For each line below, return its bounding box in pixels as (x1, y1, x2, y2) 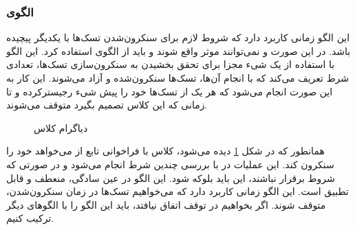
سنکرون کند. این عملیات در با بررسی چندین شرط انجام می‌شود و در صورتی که (6, 157, 334, 171)
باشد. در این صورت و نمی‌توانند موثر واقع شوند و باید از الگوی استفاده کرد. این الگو (6, 43, 351, 58)
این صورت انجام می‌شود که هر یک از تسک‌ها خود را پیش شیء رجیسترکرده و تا (6, 84, 333, 98)
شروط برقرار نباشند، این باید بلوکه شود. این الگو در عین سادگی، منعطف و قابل (6, 170, 335, 185)
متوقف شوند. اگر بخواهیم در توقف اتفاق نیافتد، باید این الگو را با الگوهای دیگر (6, 197, 326, 211)
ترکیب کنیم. (6, 211, 54, 225)
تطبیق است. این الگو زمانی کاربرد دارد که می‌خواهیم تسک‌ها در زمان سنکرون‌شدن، (6, 184, 349, 198)
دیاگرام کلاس (34, 120, 88, 135)
